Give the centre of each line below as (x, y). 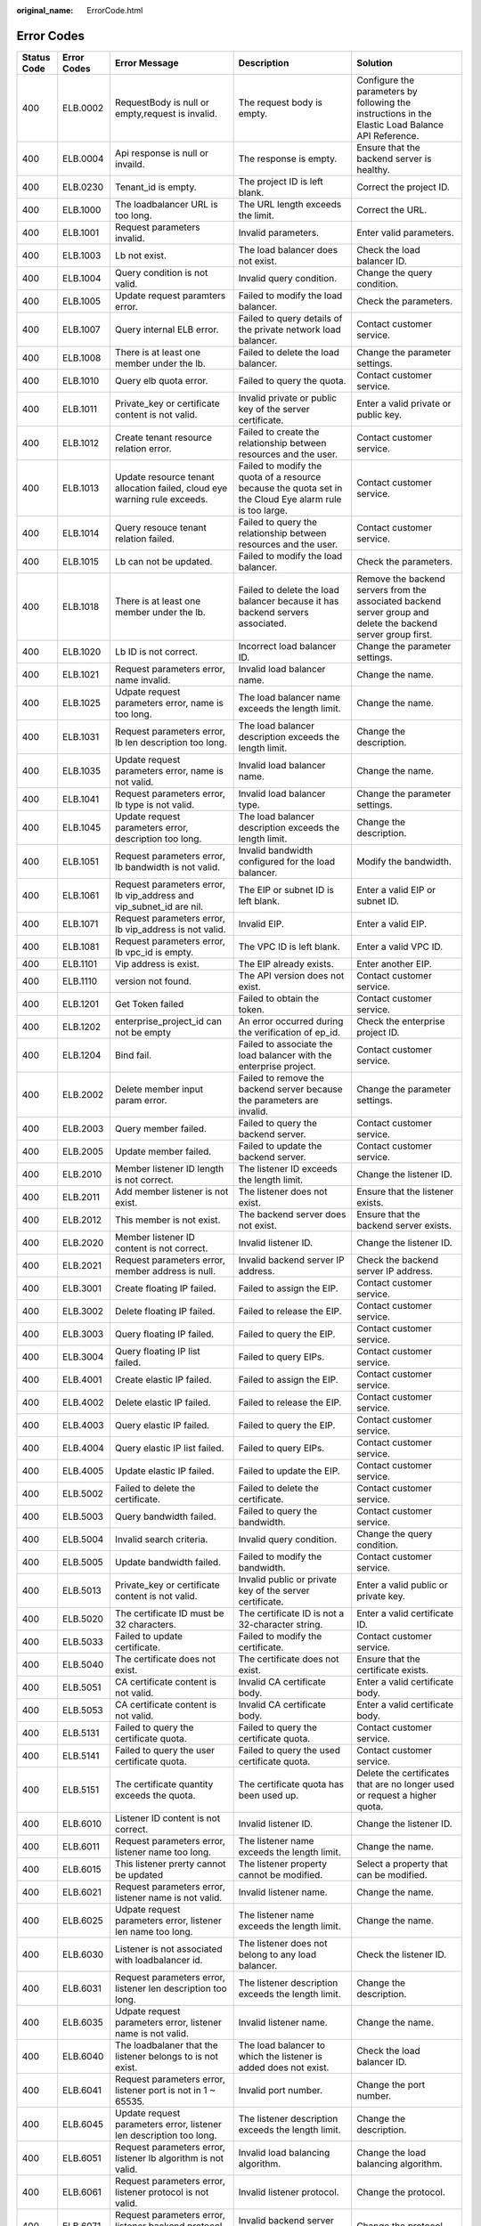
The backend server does (292, 1214)
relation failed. (145, 539)
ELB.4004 (83, 1448)
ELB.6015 (82, 1869)
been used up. (269, 1795)
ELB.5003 (83, 1516)
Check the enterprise (401, 1021)
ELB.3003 (83, 1334)
